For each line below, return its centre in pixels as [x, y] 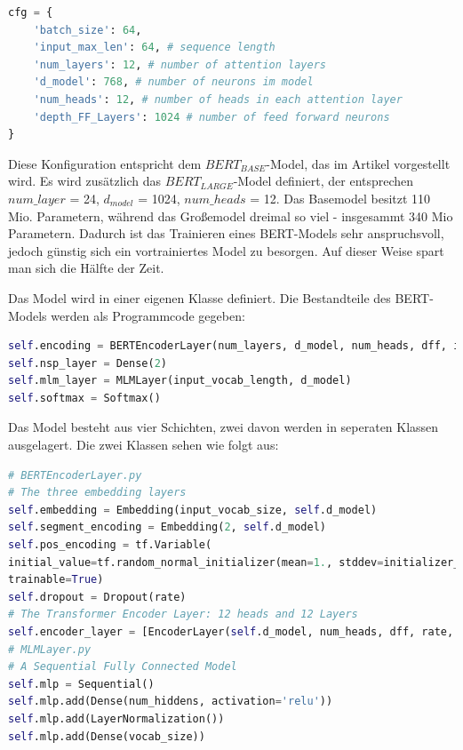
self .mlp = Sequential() [81, 684]
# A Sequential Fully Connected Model [123, 667]
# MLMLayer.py [50, 649]
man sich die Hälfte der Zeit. [86, 268]
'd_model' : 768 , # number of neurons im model [173, 82]
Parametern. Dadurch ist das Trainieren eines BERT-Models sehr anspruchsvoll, [226, 233]
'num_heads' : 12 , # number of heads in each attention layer [218, 99]
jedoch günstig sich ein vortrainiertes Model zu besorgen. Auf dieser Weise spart [226, 250]
